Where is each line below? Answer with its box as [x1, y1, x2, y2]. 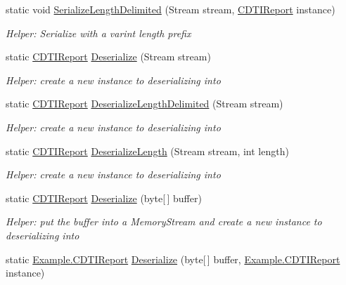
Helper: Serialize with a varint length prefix [6, 25, 191, 40]
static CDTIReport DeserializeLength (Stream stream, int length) [6, 143, 289, 158]
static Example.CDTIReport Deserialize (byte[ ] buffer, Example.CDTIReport [6, 251, 340, 266]
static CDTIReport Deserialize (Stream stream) [6, 49, 211, 64]
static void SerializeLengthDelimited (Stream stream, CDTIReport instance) [6, 2, 335, 16]
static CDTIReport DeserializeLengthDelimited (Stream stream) [6, 96, 283, 111]
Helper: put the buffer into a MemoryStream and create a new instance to [6, 214, 322, 229]
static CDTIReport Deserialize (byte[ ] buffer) [6, 190, 202, 205]
